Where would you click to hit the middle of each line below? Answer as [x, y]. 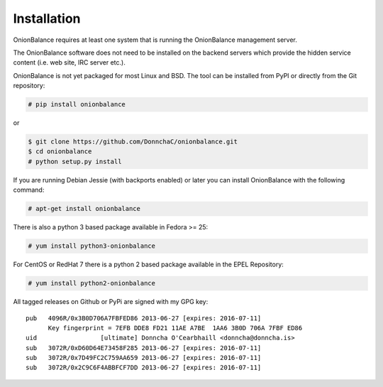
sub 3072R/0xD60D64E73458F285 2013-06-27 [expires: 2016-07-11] [144, 348]
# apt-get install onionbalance [84, 209]
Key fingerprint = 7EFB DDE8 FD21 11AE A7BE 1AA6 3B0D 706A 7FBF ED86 [175, 328]
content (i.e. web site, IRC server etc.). [69, 62]
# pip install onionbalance [77, 104]
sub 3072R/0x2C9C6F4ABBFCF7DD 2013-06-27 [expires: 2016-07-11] [144, 368]
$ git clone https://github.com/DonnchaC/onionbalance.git [133, 142]
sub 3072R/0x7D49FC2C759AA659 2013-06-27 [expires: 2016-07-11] [144, 358]
